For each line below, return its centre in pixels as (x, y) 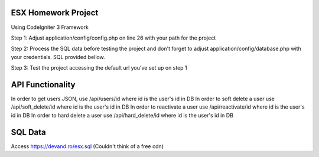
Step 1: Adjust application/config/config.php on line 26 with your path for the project (113, 38)
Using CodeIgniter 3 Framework (50, 27)
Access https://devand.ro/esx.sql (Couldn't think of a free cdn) (87, 146)
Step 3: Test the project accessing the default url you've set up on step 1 (99, 68)
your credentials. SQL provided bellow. (58, 57)
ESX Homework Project (55, 13)
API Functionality (43, 85)
